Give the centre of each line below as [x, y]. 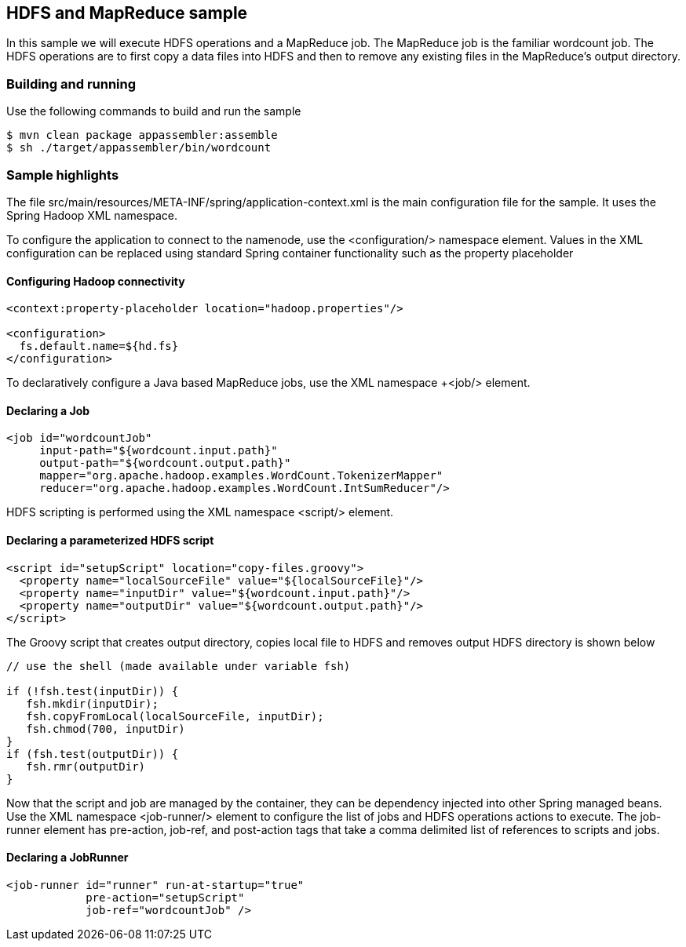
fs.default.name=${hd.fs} [99, 346]
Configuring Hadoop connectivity [96, 281]
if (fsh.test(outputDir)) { [93, 754]
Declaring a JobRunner [68, 858]
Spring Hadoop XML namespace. [92, 215]
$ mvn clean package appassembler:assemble [142, 135]
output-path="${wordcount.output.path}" [165, 463]
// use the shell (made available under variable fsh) [179, 666]
